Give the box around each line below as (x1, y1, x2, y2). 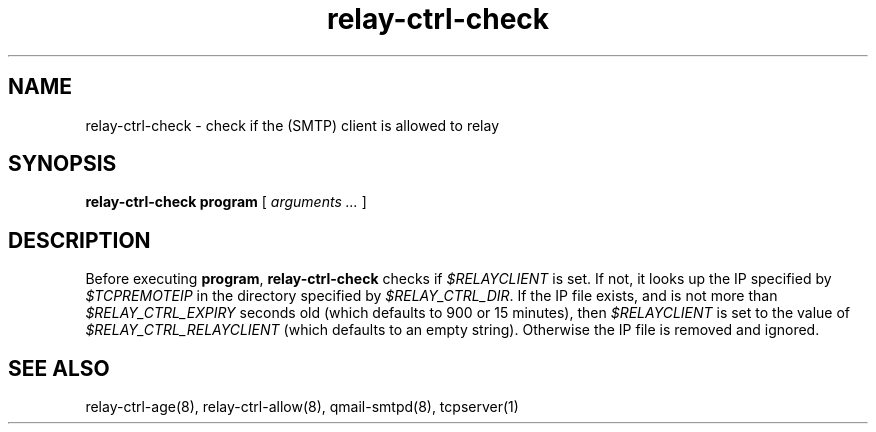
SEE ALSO (8, 355, 110, 381)
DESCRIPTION (8, 227, 151, 253)
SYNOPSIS (8, 151, 117, 177)
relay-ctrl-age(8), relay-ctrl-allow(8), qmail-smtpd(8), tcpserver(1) (85, 398, 519, 416)
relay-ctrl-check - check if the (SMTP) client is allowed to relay (85, 116, 500, 134)
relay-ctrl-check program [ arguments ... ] (85, 193, 367, 211)
